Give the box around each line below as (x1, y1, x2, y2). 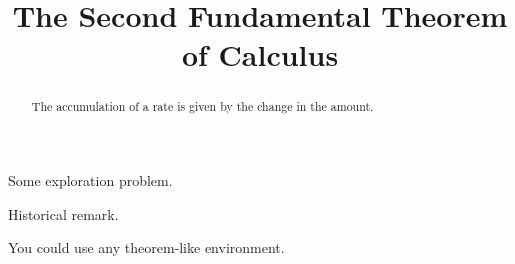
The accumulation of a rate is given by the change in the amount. (31, 98, 374, 115)
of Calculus (181, 34, 339, 75)
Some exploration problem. (8, 170, 173, 191)
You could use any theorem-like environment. (8, 237, 285, 258)
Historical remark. (8, 203, 119, 224)
